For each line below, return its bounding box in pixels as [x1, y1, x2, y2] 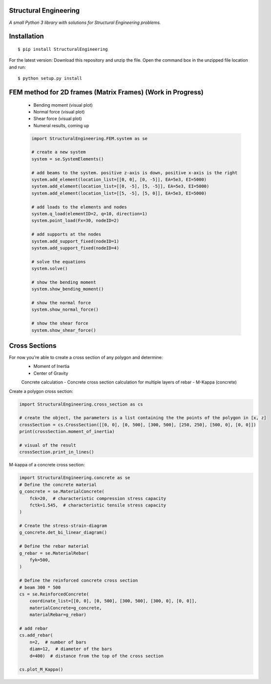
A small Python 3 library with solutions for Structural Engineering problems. [9, 20, 161, 25]
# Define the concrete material [19, 482, 97, 487]
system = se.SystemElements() [31, 156, 104, 161]
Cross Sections [9, 342, 57, 350]
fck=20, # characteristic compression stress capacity [29, 496, 167, 501]
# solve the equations [31, 259, 86, 264]
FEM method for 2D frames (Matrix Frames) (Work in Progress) [9, 88, 204, 96]
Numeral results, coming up [33, 122, 89, 128]
